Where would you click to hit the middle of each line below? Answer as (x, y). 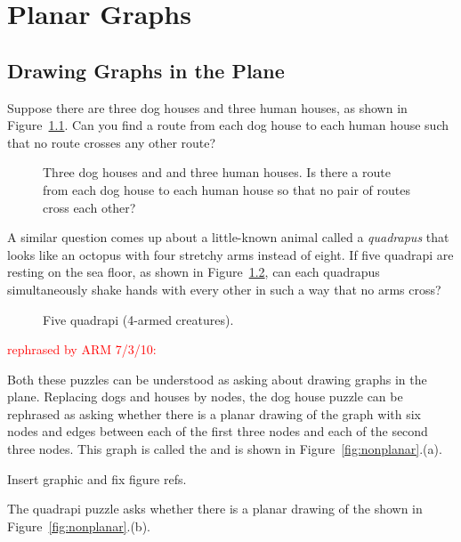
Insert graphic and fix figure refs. (97, 478)
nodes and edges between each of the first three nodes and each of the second (218, 431)
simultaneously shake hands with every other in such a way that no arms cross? (224, 289)
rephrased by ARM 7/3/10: (82, 349)
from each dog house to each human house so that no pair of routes (227, 189)
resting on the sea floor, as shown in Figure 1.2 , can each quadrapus (194, 272)
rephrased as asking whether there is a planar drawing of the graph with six (214, 413)
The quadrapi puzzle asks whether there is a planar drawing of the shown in (215, 509)
